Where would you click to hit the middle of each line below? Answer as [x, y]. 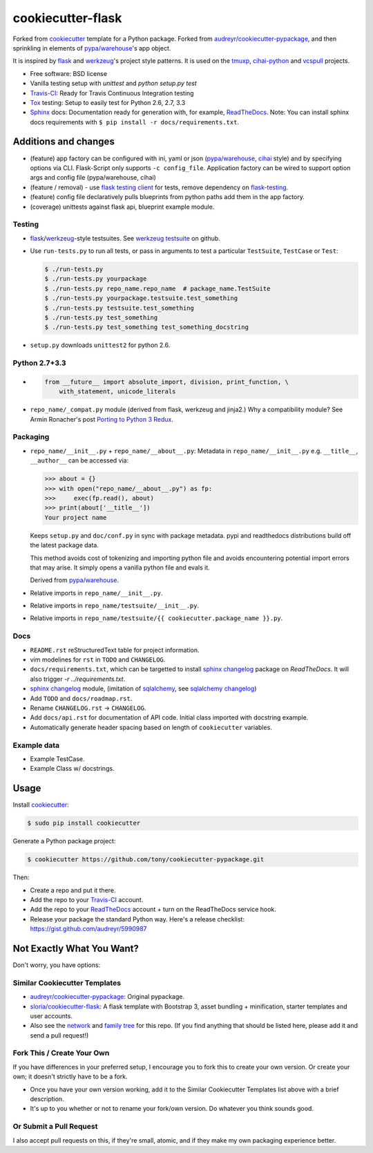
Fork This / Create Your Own [61, 1053]
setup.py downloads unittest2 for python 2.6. [100, 345]
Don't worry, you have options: [57, 965]
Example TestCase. [57, 759]
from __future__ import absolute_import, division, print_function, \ [167, 382]
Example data [36, 745]
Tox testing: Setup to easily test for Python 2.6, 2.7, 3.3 [108, 102]
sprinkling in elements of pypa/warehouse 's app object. [92, 48]
